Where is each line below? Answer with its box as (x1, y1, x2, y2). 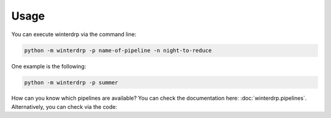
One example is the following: (11, 62, 86, 70)
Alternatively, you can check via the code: (11, 103, 118, 110)
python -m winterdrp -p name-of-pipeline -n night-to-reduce (24, 46, 212, 54)
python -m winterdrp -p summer (24, 79, 119, 86)
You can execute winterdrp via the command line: (11, 31, 137, 38)
